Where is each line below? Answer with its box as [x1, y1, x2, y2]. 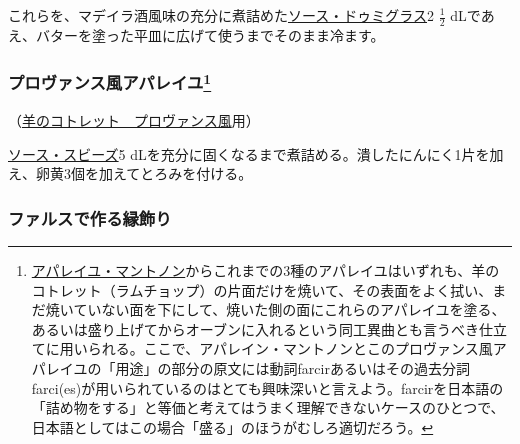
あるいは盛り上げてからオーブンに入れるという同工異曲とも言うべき [31, 318, 479, 339]
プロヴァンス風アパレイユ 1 [8, 68, 212, 95]
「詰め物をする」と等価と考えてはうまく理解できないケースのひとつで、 [31, 397, 505, 418]
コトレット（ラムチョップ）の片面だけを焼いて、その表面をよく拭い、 [31, 279, 493, 300]
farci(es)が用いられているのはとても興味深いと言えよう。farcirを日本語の [31, 377, 504, 398]
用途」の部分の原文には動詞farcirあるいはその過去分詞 [115, 358, 470, 379]
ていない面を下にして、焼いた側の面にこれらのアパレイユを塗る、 [73, 299, 506, 320]
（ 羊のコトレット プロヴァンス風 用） [8, 110, 260, 131]
